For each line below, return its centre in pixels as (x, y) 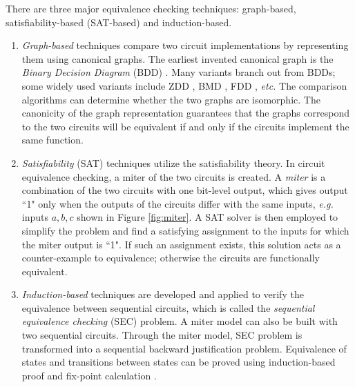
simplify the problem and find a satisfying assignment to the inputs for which (185, 230)
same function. (52, 140)
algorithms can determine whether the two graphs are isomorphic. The (171, 99)
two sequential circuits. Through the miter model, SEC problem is (162, 335)
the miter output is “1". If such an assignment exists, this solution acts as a (181, 244)
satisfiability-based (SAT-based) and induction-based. (119, 22)
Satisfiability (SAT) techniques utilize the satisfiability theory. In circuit (173, 162)
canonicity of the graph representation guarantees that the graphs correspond (186, 113)
